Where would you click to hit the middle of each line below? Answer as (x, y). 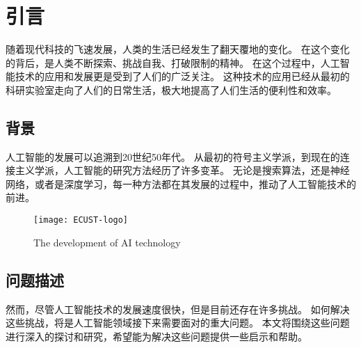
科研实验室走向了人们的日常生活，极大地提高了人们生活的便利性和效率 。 (171, 89)
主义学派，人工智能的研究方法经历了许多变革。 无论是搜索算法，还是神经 (182, 170)
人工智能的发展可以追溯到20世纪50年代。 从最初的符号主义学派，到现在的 (173, 156)
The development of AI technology (107, 242)
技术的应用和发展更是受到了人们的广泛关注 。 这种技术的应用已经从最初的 (182, 76)
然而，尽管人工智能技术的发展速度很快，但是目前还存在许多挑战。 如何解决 (178, 309)
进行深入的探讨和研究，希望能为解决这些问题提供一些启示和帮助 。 (157, 336)
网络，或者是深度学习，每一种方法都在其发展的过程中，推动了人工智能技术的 (181, 183)
